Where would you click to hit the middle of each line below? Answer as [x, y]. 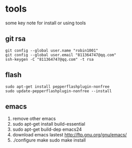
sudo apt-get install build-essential [49, 124]
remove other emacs [34, 119]
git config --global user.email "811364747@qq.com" [61, 55]
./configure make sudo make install [49, 140]
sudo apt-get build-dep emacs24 [47, 129]
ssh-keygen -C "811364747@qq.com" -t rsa [50, 59]
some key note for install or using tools [46, 23]
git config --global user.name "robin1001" [52, 50]
